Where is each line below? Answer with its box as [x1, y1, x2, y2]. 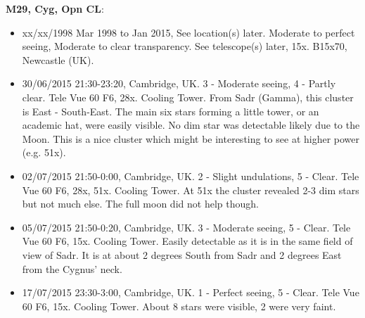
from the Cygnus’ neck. [22, 261, 122, 276]
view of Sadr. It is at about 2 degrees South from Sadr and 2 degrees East [22, 247, 342, 262]
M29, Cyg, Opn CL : [6, 1, 104, 15]
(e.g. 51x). [22, 145, 66, 160]
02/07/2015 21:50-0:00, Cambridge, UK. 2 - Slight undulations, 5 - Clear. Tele [22, 168, 359, 183]
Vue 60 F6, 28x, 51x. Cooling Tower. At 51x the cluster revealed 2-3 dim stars [22, 182, 359, 197]
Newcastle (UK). [22, 52, 94, 67]
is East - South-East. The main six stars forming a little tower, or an [22, 103, 319, 118]
